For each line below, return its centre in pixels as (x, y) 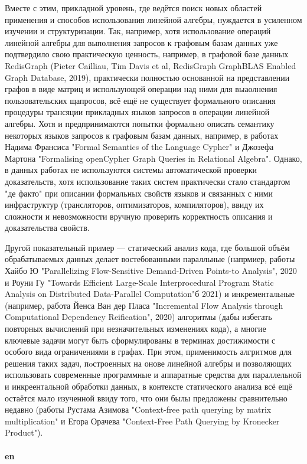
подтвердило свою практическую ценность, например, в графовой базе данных (147, 54)
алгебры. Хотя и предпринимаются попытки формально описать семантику (140, 123)
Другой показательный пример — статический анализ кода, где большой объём (147, 247)
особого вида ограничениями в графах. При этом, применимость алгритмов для (148, 352)
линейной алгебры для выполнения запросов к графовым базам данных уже (141, 42)
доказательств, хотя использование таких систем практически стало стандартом (148, 181)
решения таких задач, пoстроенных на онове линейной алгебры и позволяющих (148, 363)
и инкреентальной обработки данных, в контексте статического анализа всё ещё (148, 386)
